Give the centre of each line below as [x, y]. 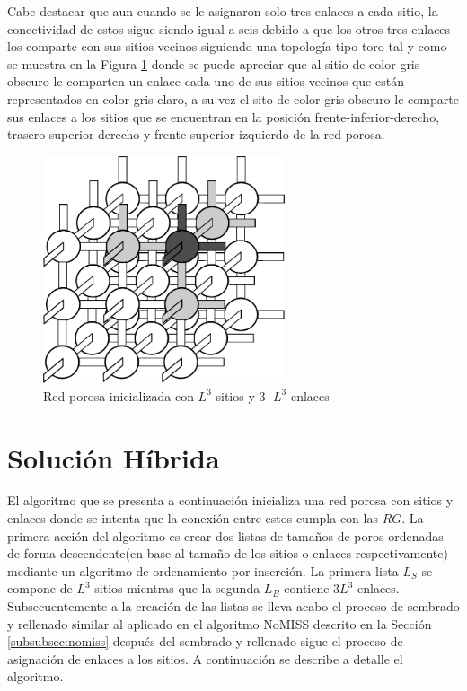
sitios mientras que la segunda [177, 588]
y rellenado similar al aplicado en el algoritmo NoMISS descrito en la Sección [220, 623]
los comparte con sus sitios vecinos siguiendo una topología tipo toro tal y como [227, 46]
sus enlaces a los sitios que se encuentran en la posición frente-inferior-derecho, [224, 116]
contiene [307, 588]
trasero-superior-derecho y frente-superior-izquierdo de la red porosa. [196, 134]
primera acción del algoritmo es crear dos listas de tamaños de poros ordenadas [225, 535]
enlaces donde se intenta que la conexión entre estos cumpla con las [193, 518]
